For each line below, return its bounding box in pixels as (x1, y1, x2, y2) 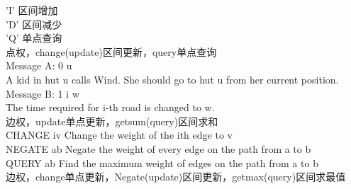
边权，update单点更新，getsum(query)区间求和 (6, 113, 218, 128)
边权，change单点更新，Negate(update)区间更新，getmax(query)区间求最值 (6, 169, 346, 184)
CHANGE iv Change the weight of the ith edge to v (6, 127, 233, 142)
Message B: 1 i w (6, 86, 79, 101)
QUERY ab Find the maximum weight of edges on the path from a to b (6, 155, 318, 170)
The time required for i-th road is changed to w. (6, 100, 215, 115)
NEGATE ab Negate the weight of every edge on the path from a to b (6, 141, 311, 156)
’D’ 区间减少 (6, 16, 62, 31)
